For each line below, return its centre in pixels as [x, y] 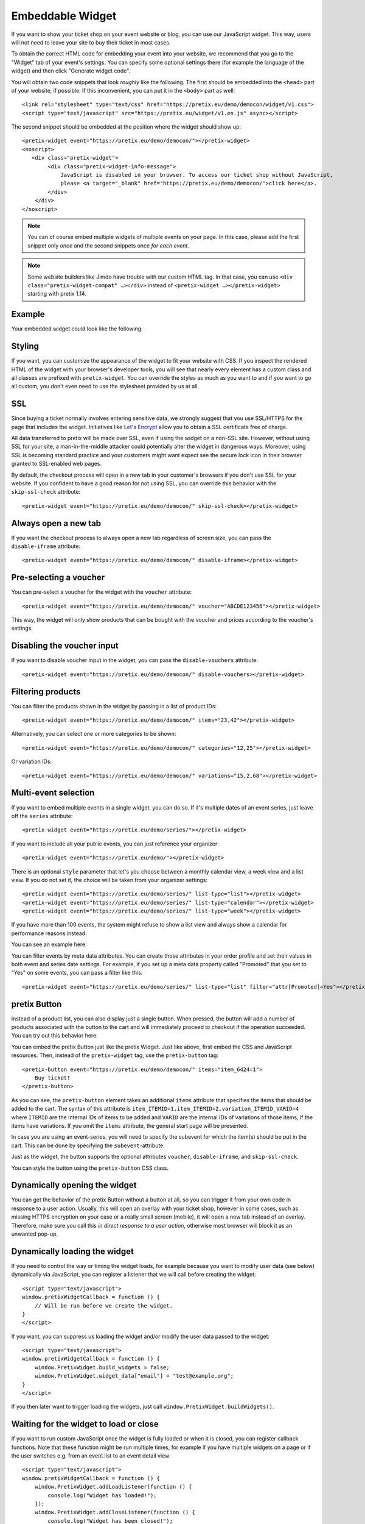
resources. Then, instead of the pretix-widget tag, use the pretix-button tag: [115, 1055]
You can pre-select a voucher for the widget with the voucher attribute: [101, 592]
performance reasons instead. [49, 933]
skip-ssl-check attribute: [46, 492]
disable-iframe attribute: [46, 546]
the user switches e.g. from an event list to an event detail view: [91, 1456]
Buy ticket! [52, 1078]
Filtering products [46, 692]
